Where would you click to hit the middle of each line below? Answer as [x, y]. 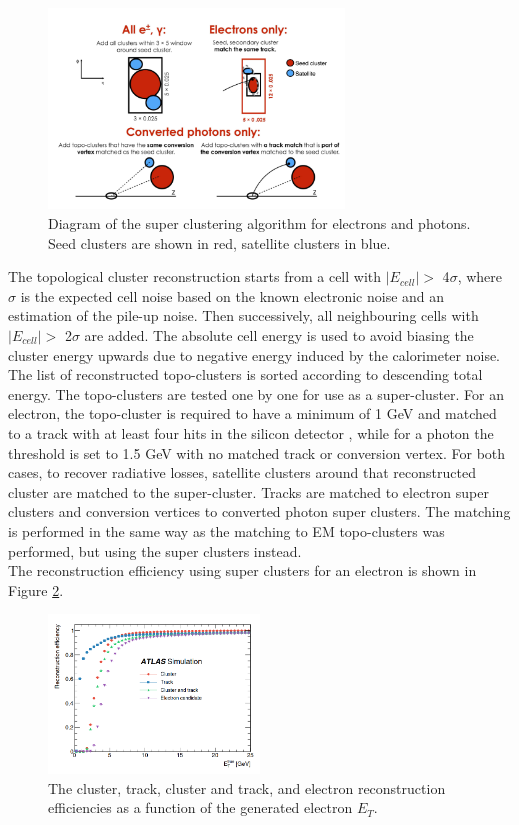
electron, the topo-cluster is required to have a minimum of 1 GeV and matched [252, 413]
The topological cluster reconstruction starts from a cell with [195, 276]
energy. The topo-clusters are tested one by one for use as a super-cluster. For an [256, 393]
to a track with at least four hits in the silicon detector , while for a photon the [251, 432]
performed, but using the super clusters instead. [155, 550]
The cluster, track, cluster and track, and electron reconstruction [247, 787]
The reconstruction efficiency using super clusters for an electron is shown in [242, 570]
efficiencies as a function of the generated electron [200, 807]
